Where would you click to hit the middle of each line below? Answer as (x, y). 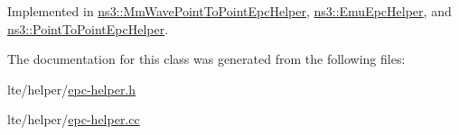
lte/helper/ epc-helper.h (72, 89)
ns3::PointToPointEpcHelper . (88, 28)
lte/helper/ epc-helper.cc (74, 119)
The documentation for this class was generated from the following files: (206, 59)
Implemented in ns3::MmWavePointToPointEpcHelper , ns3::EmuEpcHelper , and (229, 11)
